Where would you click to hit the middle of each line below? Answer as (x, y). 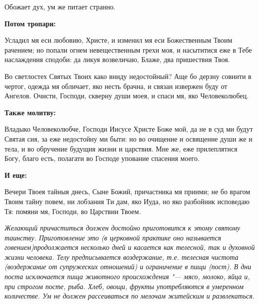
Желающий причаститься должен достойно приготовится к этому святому (122, 228)
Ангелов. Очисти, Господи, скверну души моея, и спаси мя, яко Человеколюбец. (127, 96)
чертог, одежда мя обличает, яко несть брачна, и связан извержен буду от (116, 86)
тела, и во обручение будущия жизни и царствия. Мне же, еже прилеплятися (121, 148)
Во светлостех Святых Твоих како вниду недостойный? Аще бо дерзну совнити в (128, 76)
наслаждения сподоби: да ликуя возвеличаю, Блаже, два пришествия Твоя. (117, 59)
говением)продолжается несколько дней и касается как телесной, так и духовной (130, 247)
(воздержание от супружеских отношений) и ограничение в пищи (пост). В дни (128, 266)
